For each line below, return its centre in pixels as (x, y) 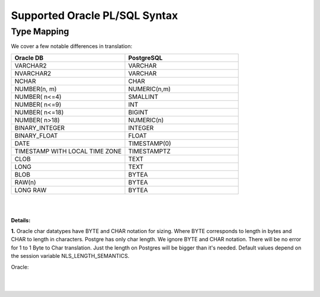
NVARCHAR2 (33, 73)
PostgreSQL (145, 58)
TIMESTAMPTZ (150, 151)
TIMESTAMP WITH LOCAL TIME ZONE (68, 151)
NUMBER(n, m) (36, 89)
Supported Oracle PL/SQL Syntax (95, 15)
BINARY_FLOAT (36, 135)
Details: (21, 220)
